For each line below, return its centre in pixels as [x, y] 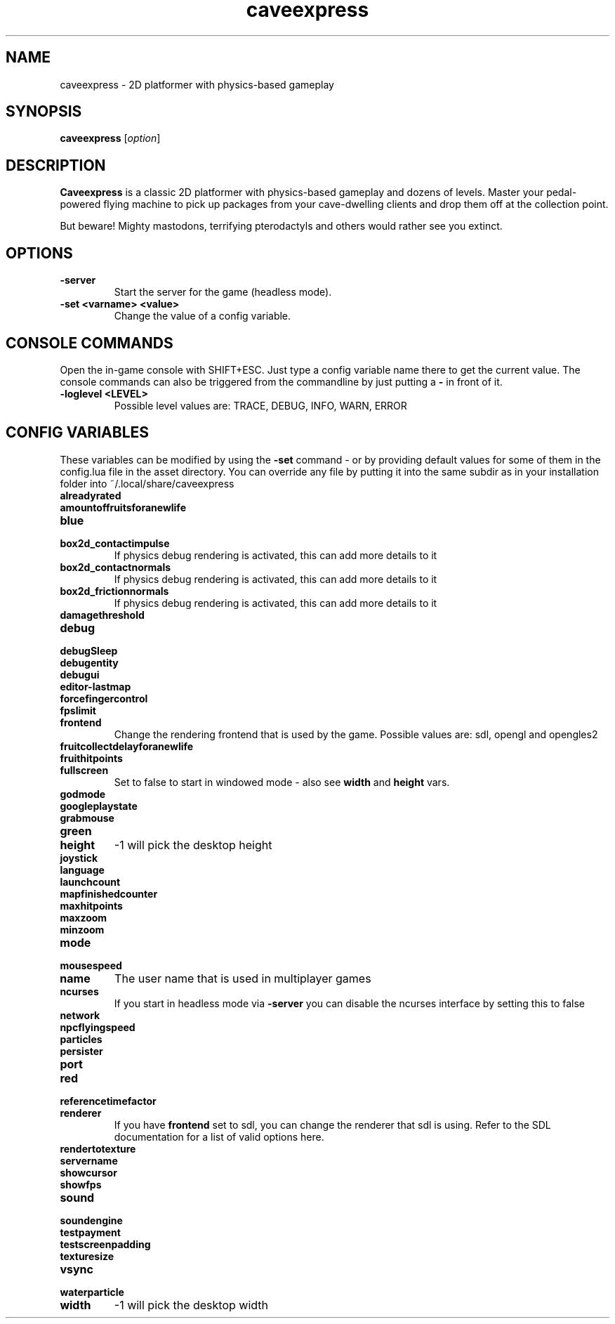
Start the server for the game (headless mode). [223, 292]
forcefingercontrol [104, 698]
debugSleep [89, 650]
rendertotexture [98, 1148]
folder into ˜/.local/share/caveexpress [147, 483]
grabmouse [87, 818]
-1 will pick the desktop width [191, 1305]
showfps [81, 1184]
